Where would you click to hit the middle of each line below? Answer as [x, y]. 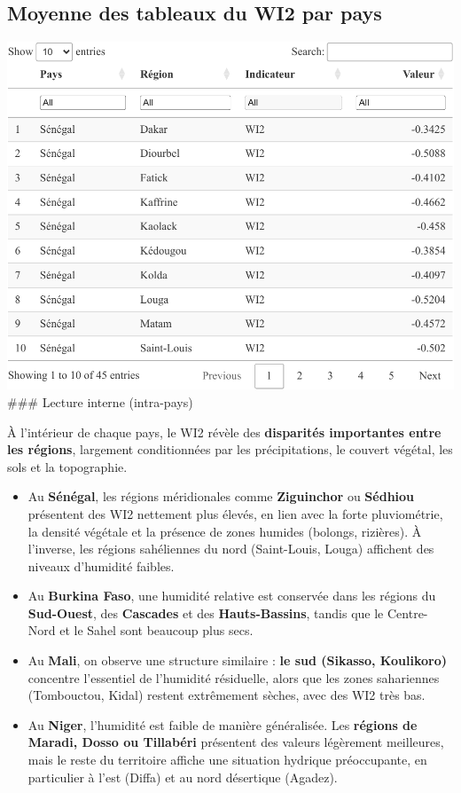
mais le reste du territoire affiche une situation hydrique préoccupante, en [227, 760]
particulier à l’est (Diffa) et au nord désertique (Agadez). [183, 777]
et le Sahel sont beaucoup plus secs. [156, 630]
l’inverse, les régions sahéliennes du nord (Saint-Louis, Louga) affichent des [231, 549]
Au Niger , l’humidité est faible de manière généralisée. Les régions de [223, 724]
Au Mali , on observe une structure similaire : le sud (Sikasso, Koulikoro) [237, 660]
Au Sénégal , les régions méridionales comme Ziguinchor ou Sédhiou [221, 496]
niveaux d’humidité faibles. [101, 565]
